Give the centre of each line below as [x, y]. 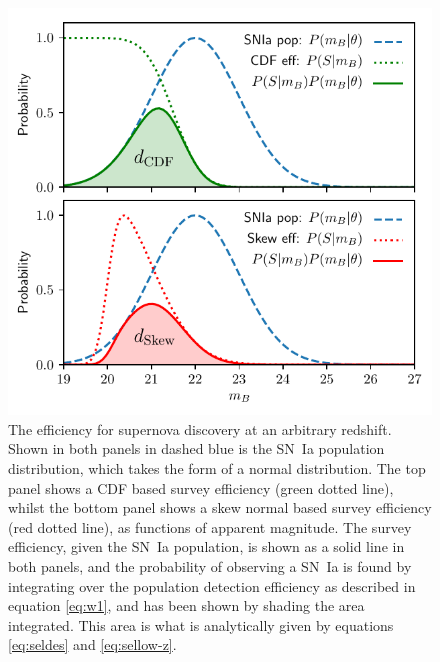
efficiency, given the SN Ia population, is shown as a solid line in [206, 546]
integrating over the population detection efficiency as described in [212, 585]
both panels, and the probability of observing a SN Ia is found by [210, 565]
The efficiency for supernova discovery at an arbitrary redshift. [200, 428]
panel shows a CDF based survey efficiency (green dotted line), [201, 487]
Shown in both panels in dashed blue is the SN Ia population [196, 448]
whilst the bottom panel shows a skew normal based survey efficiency [220, 507]
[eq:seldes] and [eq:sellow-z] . [92, 644]
